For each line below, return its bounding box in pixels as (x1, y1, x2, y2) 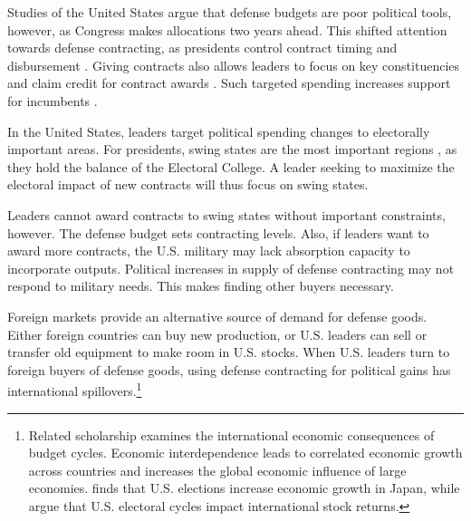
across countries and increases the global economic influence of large (28, 460, 407, 479)
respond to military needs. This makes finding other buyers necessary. (7, 276, 394, 295)
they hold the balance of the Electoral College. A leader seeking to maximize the (7, 157, 455, 176)
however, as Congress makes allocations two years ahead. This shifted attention (7, 20, 447, 39)
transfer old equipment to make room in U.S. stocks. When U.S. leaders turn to (7, 343, 450, 362)
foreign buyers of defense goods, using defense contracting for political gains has (7, 360, 451, 379)
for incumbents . (7, 91, 98, 110)
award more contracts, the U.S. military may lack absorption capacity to (7, 241, 410, 260)
